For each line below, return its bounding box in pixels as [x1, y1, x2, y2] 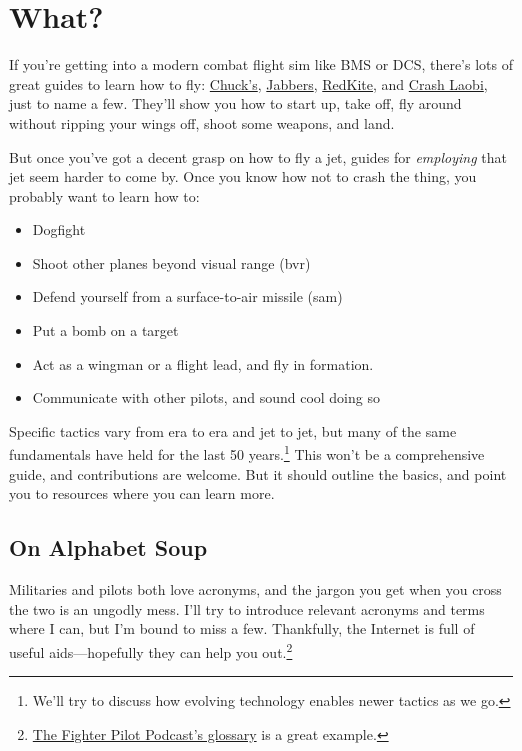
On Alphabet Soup [9, 532, 208, 563]
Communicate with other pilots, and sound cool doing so [32, 387, 380, 408]
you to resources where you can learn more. [9, 483, 275, 504]
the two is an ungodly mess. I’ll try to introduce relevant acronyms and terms [9, 598, 485, 619]
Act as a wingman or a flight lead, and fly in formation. [32, 353, 374, 374]
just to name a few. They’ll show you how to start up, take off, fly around [9, 93, 462, 114]
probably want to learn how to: [9, 185, 200, 206]
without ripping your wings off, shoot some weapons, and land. [9, 112, 395, 133]
